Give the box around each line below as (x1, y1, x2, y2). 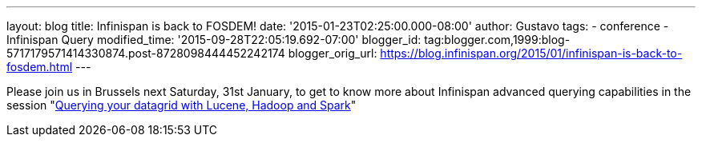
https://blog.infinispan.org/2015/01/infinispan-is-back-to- (380, 46, 683, 60)
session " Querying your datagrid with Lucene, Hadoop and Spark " (6, 98, 357, 112)
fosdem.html (6, 60, 73, 73)
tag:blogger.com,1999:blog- (424, 33, 571, 46)
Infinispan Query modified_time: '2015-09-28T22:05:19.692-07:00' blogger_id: (6, 33, 422, 46)
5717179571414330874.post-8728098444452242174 (6, 46, 285, 60)
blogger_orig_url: (288, 46, 377, 60)
